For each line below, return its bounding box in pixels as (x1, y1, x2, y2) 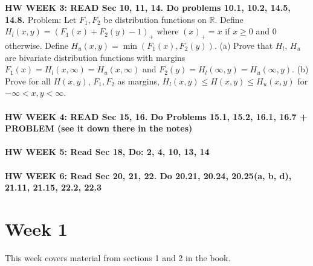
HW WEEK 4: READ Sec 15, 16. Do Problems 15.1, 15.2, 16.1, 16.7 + (5, 110, 308, 122)
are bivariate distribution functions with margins (5, 51, 186, 63)
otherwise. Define (5, 39, 68, 51)
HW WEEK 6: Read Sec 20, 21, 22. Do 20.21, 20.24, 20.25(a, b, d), (5, 169, 292, 182)
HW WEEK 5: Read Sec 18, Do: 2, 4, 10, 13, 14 (5, 145, 210, 158)
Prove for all (5, 74, 51, 87)
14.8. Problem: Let (5, 13, 77, 25)
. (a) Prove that (214, 39, 273, 51)
